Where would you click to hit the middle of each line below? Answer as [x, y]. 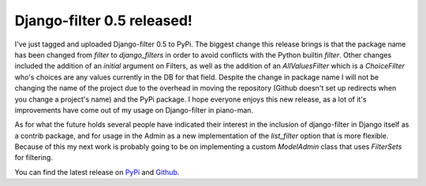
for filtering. [34, 158]
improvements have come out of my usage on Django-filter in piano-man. [134, 110]
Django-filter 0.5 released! [104, 20]
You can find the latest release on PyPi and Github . [97, 172]
